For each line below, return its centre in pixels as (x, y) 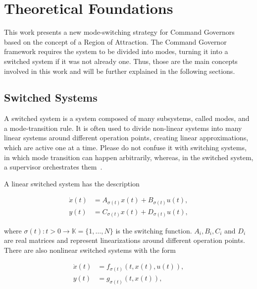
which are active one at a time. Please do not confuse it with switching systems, (125, 147)
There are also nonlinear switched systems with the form (90, 250)
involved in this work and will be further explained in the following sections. (120, 71)
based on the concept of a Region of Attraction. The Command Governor (115, 41)
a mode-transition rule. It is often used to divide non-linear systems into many (123, 128)
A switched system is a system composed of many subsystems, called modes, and (127, 118)
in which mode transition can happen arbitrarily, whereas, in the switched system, (129, 157)
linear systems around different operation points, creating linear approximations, (126, 138)
